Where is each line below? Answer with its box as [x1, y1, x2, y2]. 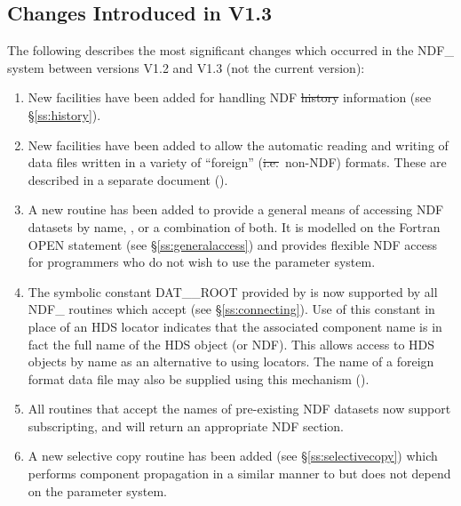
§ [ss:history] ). [28, 105, 101, 124]
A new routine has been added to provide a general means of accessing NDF [28, 200, 444, 219]
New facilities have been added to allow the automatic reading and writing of [28, 135, 449, 154]
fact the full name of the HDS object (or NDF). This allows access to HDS [28, 334, 435, 353]
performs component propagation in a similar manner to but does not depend [28, 464, 451, 483]
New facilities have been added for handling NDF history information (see [28, 88, 432, 107]
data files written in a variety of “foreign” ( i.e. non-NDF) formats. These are [28, 153, 447, 172]
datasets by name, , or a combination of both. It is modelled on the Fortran [28, 217, 441, 236]
